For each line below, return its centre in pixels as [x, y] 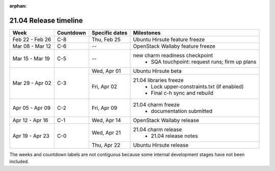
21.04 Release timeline [46, 20]
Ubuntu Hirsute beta [157, 71]
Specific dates [109, 33]
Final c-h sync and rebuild [182, 93]
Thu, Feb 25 [106, 39]
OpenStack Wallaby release [166, 120]
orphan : [18, 6]
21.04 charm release [158, 129]
